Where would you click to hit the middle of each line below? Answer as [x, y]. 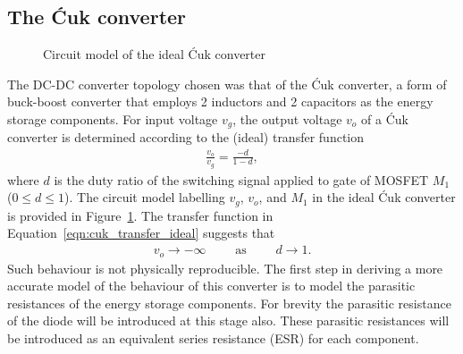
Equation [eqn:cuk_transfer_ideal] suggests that [141, 233]
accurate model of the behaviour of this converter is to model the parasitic [211, 286]
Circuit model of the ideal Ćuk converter [155, 54]
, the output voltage [287, 118]
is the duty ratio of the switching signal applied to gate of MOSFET [241, 179]
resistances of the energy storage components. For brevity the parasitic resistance [229, 303]
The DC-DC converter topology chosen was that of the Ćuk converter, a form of [227, 84]
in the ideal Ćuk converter [384, 197]
